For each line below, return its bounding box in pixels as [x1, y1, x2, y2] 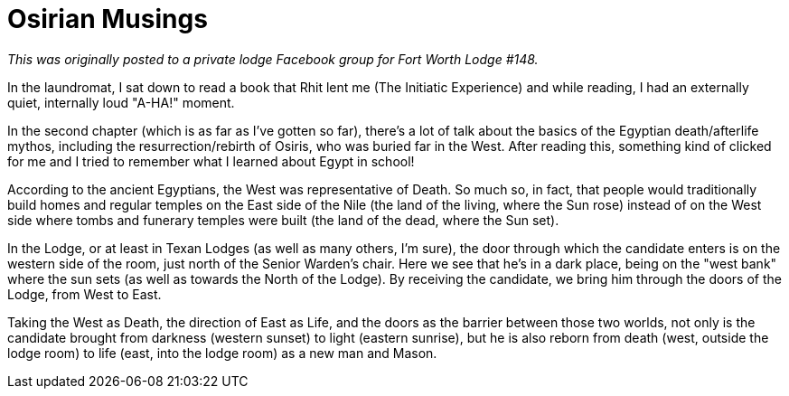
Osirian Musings [7, 4, 208, 34]
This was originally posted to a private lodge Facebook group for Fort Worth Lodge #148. [7, 51, 539, 67]
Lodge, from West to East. [7, 286, 162, 302]
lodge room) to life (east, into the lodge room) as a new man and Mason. [7, 344, 437, 361]
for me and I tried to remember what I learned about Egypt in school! [7, 153, 415, 169]
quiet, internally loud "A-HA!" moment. [7, 94, 235, 110]
